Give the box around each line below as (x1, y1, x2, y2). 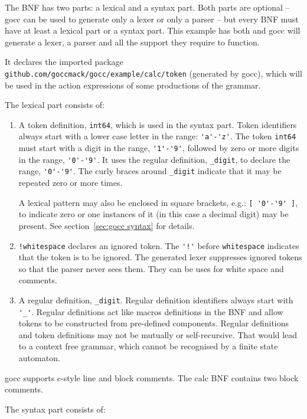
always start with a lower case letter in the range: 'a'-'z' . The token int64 (18, 130, 296, 142)
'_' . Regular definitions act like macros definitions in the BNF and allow (18, 305, 283, 317)
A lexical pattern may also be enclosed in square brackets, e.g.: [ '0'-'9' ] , (18, 196, 298, 208)
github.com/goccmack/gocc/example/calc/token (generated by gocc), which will (5, 67, 302, 79)
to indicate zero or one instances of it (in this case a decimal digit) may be (18, 208, 289, 220)
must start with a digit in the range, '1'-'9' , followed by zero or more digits (18, 142, 299, 154)
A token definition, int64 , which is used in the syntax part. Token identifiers (18, 118, 297, 130)
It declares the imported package (5, 55, 123, 68)
